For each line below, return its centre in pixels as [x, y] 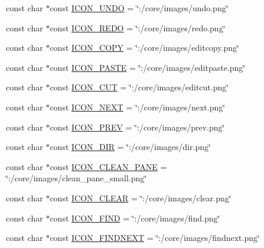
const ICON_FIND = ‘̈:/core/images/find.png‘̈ [135, 218]
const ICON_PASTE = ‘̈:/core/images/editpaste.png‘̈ [148, 67]
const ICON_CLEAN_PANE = [108, 166]
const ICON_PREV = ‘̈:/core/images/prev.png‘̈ [137, 127]
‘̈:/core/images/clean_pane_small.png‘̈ [76, 178]
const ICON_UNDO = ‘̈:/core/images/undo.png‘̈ [139, 8]
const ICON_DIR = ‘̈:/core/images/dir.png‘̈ [130, 147]
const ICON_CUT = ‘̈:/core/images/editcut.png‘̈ [139, 87]
